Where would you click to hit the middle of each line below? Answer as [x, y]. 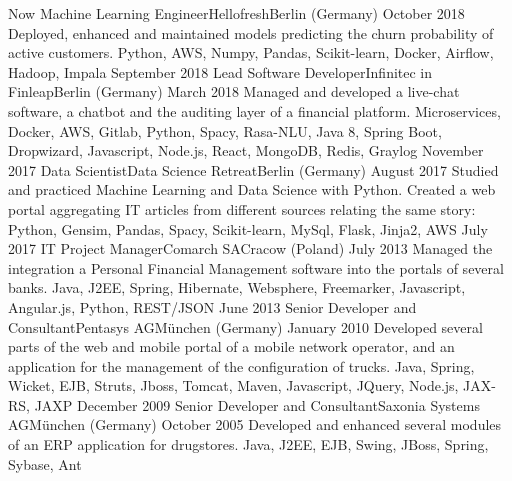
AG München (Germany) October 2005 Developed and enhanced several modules [255, 424]
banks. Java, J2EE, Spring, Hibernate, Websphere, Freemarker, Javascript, [237, 287]
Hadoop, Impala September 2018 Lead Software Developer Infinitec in [220, 71]
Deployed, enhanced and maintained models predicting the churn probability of [251, 32]
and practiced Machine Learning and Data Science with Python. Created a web [252, 189]
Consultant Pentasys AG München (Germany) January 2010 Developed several [245, 326]
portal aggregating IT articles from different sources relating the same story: [242, 208]
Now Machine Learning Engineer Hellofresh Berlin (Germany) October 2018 [236, 13]
